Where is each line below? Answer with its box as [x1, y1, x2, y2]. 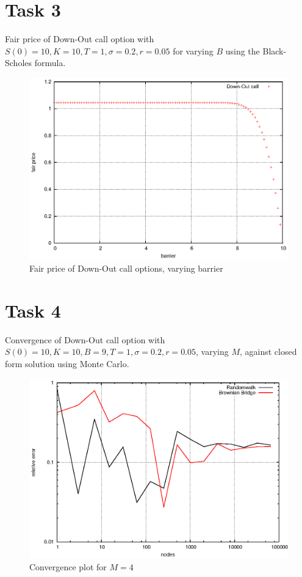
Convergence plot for [29, 560, 107, 573]
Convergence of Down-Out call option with [5, 333, 165, 346]
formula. [34, 56, 66, 69]
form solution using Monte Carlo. [5, 357, 129, 370]
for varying [173, 44, 214, 57]
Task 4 [5, 297, 61, 322]
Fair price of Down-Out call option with [5, 32, 154, 45]
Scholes [5, 56, 32, 69]
